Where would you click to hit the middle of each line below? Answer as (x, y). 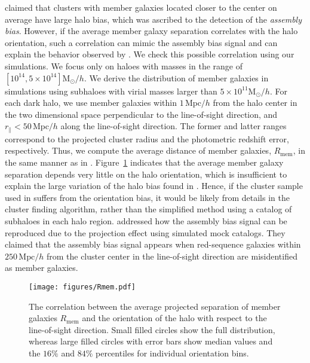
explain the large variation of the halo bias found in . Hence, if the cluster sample (154, 186)
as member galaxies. (42, 268)
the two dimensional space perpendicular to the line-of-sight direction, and (141, 114)
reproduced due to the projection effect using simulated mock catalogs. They (145, 232)
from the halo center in (255, 103)
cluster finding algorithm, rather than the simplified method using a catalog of (148, 209)
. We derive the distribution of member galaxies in (176, 77)
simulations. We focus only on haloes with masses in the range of (124, 65)
